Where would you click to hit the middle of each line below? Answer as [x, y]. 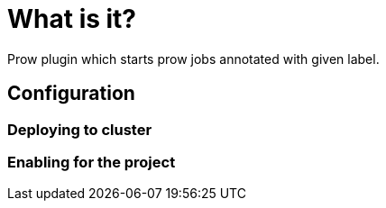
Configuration [71, 94]
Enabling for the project [92, 162]
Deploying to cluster [80, 129]
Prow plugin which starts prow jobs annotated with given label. [193, 59]
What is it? [72, 19]
